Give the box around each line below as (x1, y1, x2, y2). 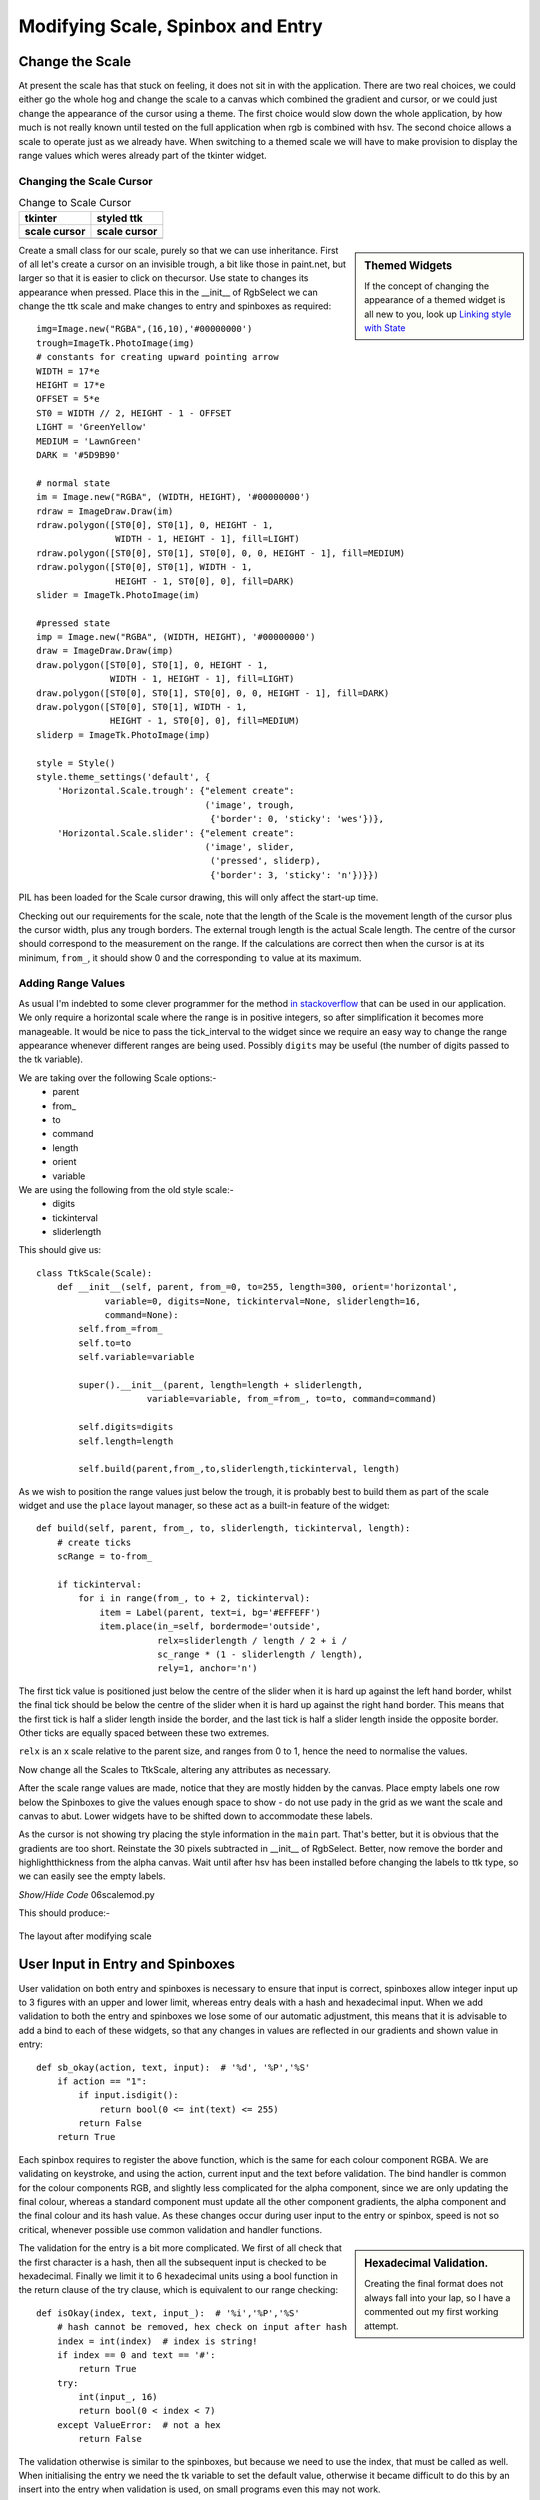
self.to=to (78, 1337, 132, 1349)
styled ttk (96, 211, 144, 225)
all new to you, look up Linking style (364, 308, 512, 320)
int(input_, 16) (78, 2391, 158, 2403)
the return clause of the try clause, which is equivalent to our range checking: (18, 2284, 339, 2296)
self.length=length (78, 1435, 174, 1447)
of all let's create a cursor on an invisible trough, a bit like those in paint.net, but (18, 258, 347, 270)
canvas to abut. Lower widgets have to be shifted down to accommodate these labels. (18, 1810, 374, 1822)
